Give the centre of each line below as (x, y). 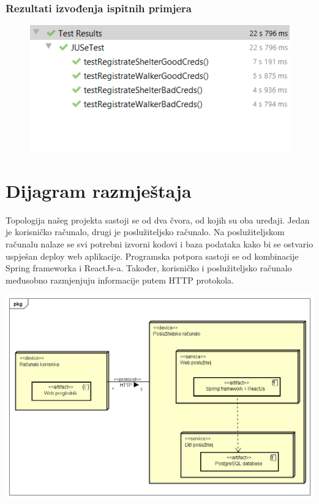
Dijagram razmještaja (99, 190)
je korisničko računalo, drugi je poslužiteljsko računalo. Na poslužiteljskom (145, 232)
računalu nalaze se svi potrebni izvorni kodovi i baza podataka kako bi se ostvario (159, 244)
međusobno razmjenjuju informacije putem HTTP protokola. (120, 280)
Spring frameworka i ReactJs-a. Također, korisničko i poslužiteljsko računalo (149, 268)
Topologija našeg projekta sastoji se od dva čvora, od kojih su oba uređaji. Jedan (158, 220)
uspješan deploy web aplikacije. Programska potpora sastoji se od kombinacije (152, 256)
